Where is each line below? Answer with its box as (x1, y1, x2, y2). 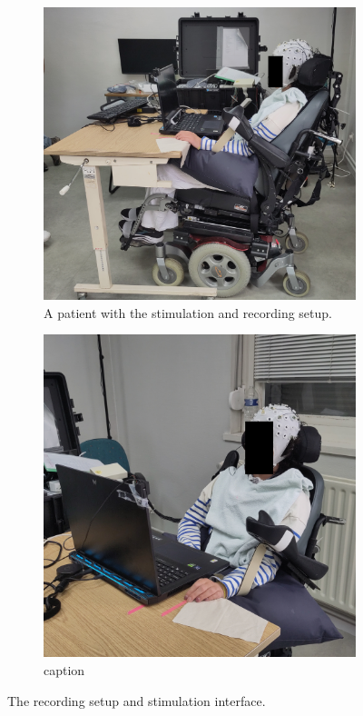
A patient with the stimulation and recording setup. (44, 303, 332, 322)
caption (44, 661, 85, 680)
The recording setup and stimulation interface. (7, 691, 266, 710)
